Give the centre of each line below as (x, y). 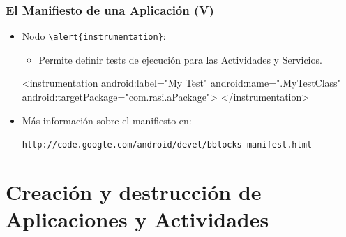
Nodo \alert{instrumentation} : (94, 36)
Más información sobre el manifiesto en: (107, 120)
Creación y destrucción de (134, 192)
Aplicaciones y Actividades (137, 219)
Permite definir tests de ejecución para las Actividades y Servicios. (180, 59)
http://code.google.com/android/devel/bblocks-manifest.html (167, 145)
